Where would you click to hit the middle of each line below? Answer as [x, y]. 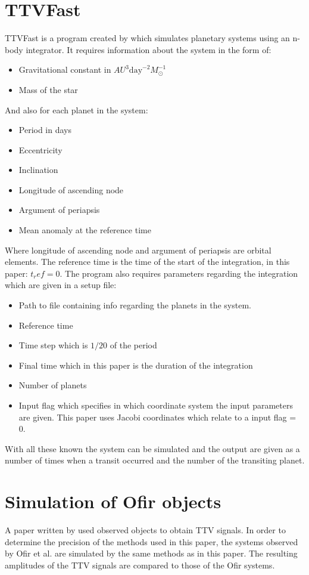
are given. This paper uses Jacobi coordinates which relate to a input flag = [157, 417]
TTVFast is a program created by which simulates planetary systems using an [147, 38]
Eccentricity [40, 149]
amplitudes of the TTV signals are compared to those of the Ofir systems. [140, 565]
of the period [133, 345]
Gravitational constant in [65, 69]
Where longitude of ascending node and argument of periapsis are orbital [138, 250]
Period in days [45, 130]
